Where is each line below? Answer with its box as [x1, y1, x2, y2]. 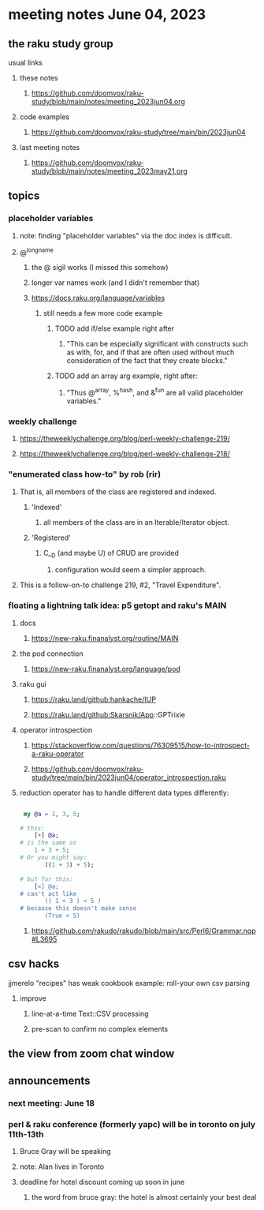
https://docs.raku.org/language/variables [31, 294, 165, 303]
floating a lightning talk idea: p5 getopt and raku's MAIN [8, 600, 227, 611]
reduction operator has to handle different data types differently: [19, 788, 229, 797]
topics [8, 189, 40, 203]
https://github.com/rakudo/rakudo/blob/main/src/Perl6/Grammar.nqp [31, 926, 256, 936]
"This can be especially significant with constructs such [66, 339, 248, 349]
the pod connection [19, 649, 84, 658]
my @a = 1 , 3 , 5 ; [23, 810, 80, 818]
